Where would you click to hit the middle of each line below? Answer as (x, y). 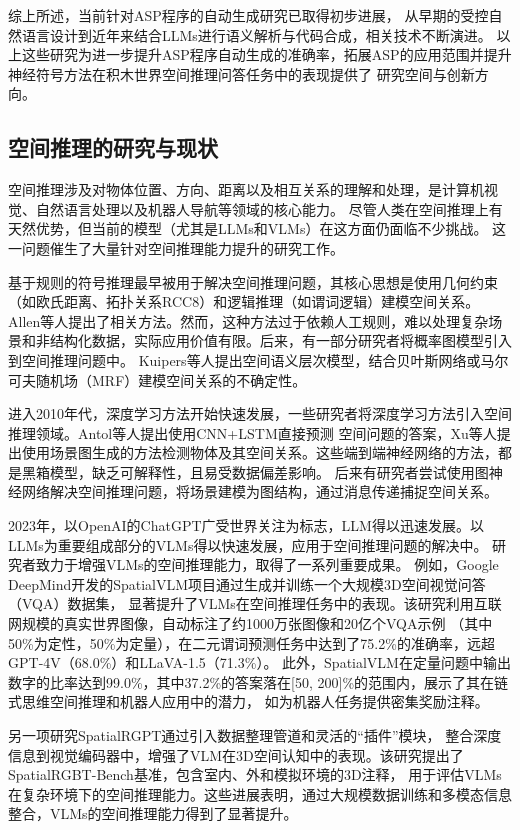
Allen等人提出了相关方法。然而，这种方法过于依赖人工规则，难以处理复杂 (248, 320)
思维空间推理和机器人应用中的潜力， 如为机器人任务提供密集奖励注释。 (255, 701)
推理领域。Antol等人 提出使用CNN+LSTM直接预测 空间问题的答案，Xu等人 (252, 432)
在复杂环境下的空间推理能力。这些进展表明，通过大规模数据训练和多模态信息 (260, 793)
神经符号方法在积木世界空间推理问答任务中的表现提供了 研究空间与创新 (241, 73)
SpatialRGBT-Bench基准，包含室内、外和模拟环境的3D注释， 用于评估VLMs (255, 774)
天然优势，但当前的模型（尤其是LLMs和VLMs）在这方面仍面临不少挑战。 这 (257, 228)
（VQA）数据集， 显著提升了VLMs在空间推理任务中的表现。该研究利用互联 (255, 603)
